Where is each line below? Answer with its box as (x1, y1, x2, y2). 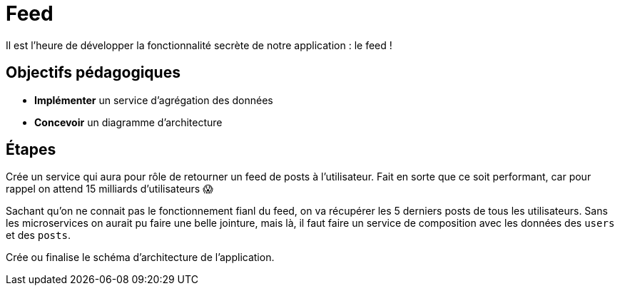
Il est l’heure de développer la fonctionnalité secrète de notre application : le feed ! (6, 39, 392, 51)
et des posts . (6, 229, 71, 242)
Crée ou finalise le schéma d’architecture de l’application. (6, 251, 275, 264)
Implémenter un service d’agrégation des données (34, 93, 273, 106)
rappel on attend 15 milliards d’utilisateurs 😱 (6, 183, 213, 195)
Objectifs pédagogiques (6, 63, 181, 82)
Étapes (6, 141, 56, 159)
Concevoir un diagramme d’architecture (34, 116, 223, 128)
